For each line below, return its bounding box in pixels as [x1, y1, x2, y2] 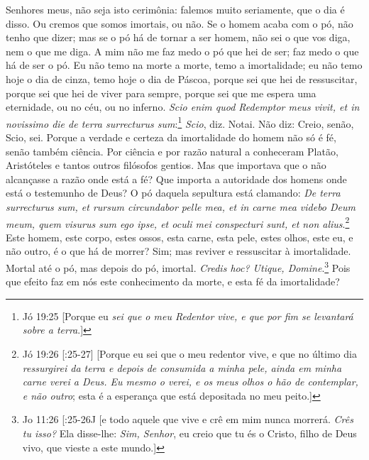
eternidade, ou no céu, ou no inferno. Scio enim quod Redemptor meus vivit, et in [6, 99, 360, 114]
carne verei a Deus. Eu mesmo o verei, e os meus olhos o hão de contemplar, [22, 374, 358, 389]
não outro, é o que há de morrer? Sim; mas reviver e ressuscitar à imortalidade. [6, 243, 351, 258]
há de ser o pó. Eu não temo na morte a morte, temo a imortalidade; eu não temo [6, 57, 363, 72]
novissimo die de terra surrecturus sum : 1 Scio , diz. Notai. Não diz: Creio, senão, [6, 114, 354, 131]
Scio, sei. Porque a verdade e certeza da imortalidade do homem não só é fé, [6, 130, 336, 144]
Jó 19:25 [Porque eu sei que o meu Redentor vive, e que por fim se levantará [22, 308, 353, 323]
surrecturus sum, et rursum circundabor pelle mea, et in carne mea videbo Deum [6, 199, 356, 214]
